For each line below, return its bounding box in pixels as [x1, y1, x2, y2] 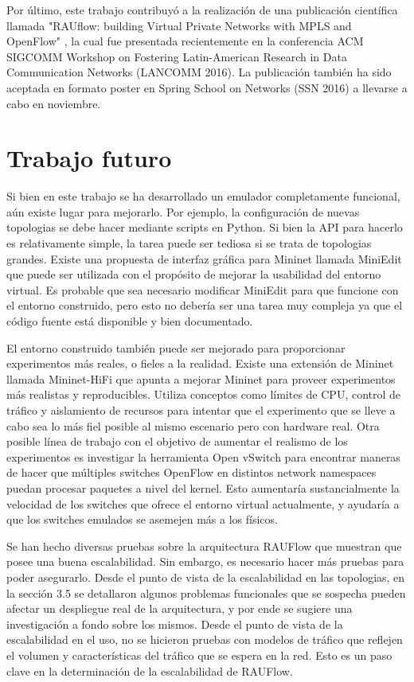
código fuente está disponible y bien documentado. [6, 313, 253, 329]
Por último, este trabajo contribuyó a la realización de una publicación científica [6, 2, 398, 18]
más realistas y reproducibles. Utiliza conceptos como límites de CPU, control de [6, 386, 401, 403]
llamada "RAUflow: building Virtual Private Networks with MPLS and [6, 17, 352, 33]
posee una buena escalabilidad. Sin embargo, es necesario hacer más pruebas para [6, 553, 404, 570]
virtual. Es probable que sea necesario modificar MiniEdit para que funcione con [6, 281, 399, 298]
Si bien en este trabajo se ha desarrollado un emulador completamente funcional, [6, 188, 400, 205]
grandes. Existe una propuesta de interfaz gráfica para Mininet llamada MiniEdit [6, 250, 402, 267]
